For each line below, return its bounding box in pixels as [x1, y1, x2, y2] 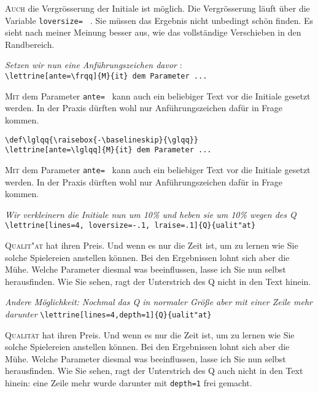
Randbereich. [5, 37, 55, 50]
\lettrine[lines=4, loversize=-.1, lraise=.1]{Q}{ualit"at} [5, 221, 256, 230]
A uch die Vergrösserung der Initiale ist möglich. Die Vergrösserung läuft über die [5, 2, 310, 14]
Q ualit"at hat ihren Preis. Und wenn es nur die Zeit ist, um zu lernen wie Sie [5, 238, 298, 251]
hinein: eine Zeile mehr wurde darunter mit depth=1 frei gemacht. [5, 376, 252, 389]
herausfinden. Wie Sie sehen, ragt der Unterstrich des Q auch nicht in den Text [5, 364, 303, 377]
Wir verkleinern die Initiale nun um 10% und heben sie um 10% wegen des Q [5, 208, 297, 220]
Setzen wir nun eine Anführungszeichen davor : [5, 58, 182, 71]
